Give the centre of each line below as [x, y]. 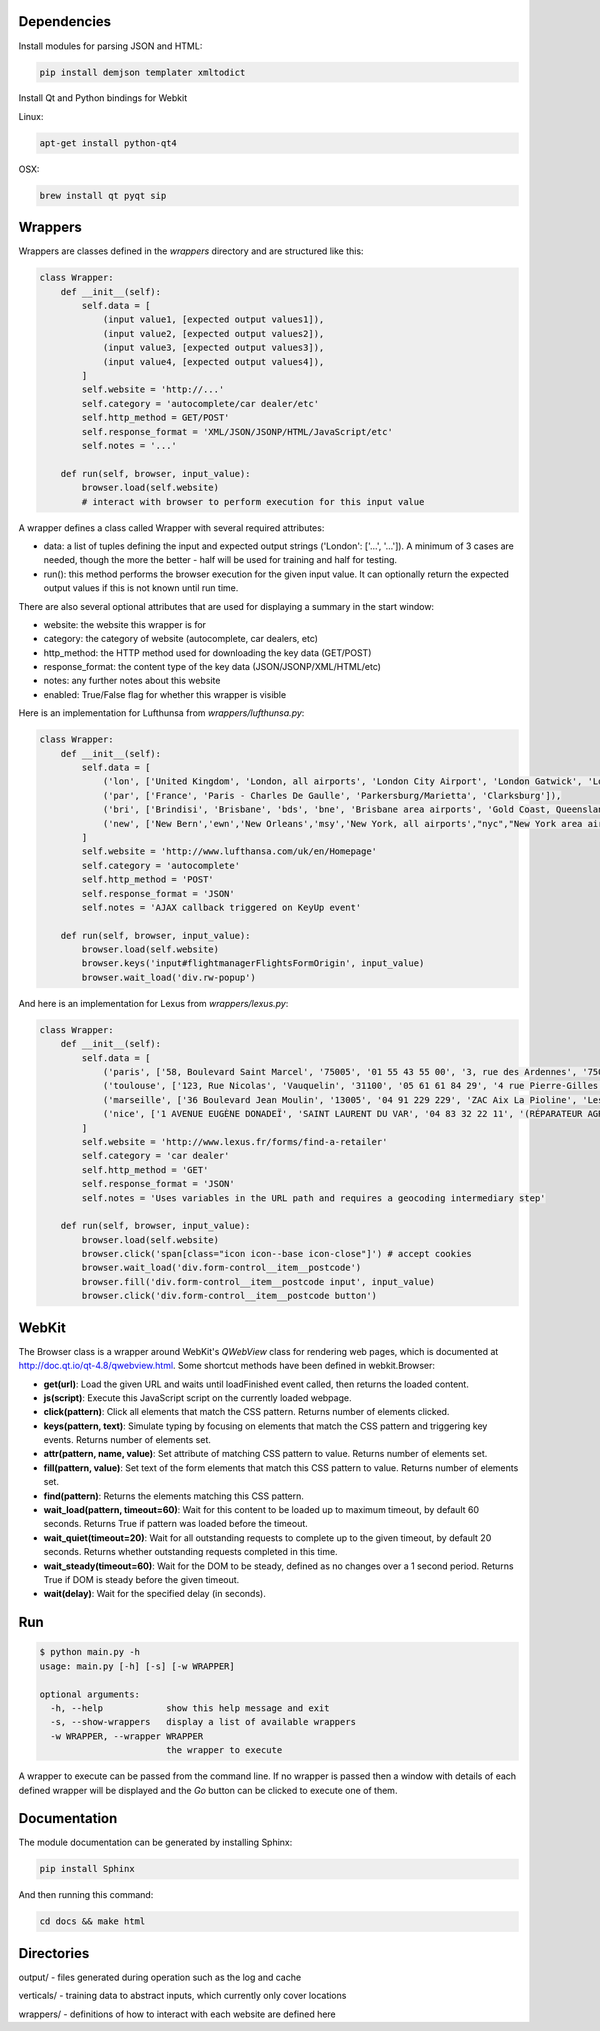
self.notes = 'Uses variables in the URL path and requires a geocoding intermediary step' [313, 1198]
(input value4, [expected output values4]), [213, 361]
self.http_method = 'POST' [147, 879]
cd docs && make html [92, 1921]
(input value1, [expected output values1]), [213, 319]
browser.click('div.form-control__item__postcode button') [229, 1296]
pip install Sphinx [87, 1869]
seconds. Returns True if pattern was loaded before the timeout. [176, 1524]
